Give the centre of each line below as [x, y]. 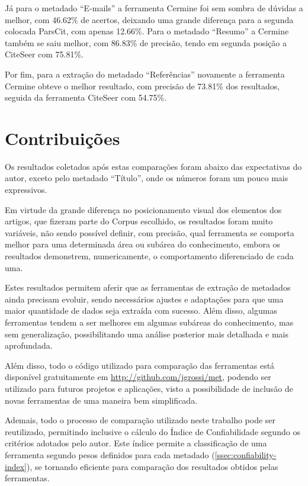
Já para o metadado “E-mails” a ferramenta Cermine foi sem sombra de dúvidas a [154, 8]
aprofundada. [29, 345]
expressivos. [26, 190]
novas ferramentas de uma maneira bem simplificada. [101, 400]
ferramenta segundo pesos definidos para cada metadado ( [110, 454]
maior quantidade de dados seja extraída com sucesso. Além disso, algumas [141, 310]
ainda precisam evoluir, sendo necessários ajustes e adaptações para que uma [144, 299]
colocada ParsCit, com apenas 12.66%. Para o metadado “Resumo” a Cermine [147, 31]
